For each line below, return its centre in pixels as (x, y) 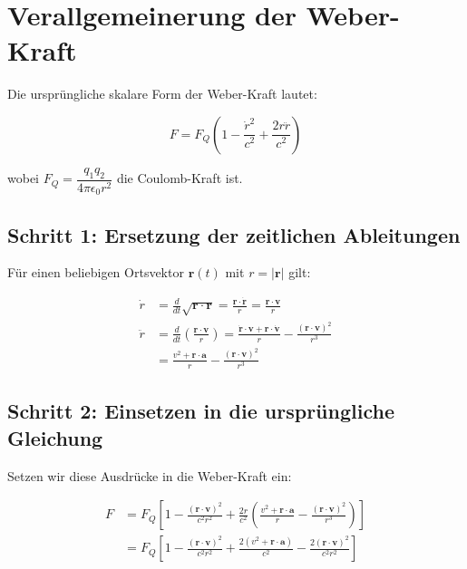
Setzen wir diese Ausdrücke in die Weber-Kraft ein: (150, 475)
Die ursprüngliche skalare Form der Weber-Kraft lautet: (162, 94)
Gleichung (55, 437)
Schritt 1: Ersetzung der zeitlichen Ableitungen (234, 234)
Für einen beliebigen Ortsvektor (96, 272)
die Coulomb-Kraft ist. (180, 178)
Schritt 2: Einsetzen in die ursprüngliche (201, 411)
